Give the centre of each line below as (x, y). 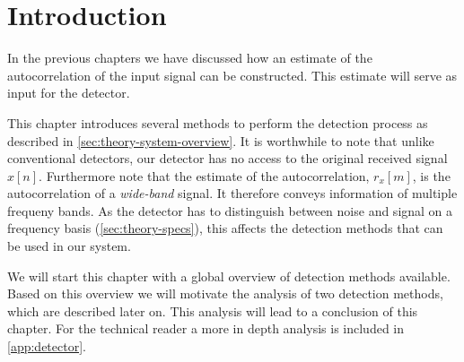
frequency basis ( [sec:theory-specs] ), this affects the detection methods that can (225, 228)
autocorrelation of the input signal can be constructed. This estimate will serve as (232, 75)
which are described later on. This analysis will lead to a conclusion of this (213, 310)
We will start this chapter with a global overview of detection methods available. (229, 276)
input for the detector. (69, 93)
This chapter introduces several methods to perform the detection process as (218, 122)
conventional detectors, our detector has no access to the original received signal (228, 158)
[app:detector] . (47, 346)
